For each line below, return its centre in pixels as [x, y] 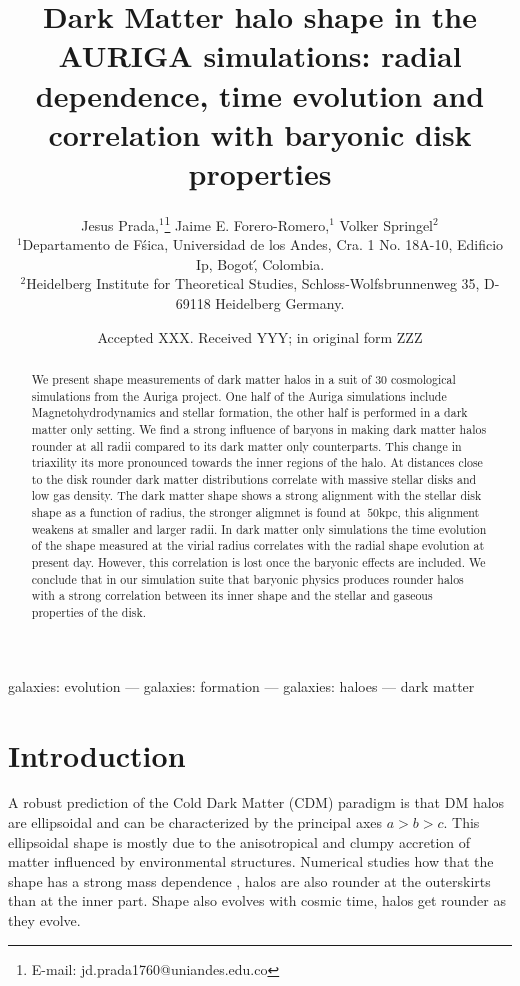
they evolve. [44, 920]
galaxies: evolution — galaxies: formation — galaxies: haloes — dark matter [241, 685]
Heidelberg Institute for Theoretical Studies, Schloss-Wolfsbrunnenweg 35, [253, 283]
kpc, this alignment [429, 512]
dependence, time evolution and [260, 94]
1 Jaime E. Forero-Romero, [247, 223]
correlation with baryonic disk [260, 133]
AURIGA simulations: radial [260, 55]
